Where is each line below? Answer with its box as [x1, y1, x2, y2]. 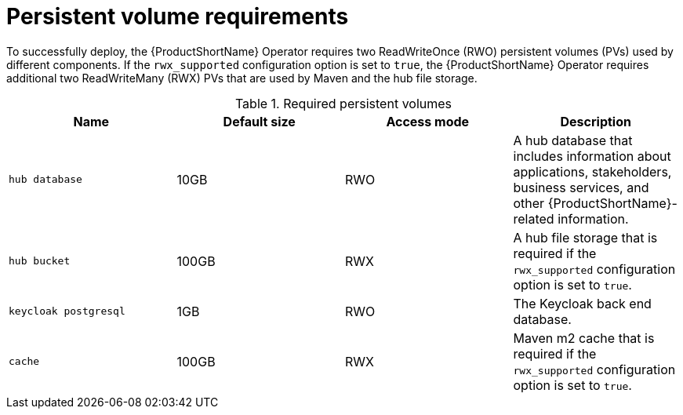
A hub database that [513, 132, 633, 148]
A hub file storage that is [513, 229, 658, 246]
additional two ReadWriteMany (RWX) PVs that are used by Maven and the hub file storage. [6, 71, 478, 85]
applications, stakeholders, [513, 163, 672, 180]
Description [560, 113, 631, 129]
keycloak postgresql [9, 305, 125, 318]
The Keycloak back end [513, 295, 652, 311]
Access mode [386, 113, 470, 129]
